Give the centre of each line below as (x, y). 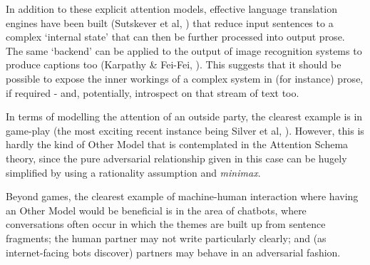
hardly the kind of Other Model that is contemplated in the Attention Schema (177, 144)
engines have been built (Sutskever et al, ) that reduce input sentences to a (170, 22)
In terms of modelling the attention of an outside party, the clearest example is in (184, 116)
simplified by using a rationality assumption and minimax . (133, 172)
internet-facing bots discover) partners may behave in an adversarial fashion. (173, 252)
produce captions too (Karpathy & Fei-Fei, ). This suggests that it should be (174, 64)
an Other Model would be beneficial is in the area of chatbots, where (156, 210)
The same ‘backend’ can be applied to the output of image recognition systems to (184, 50)
